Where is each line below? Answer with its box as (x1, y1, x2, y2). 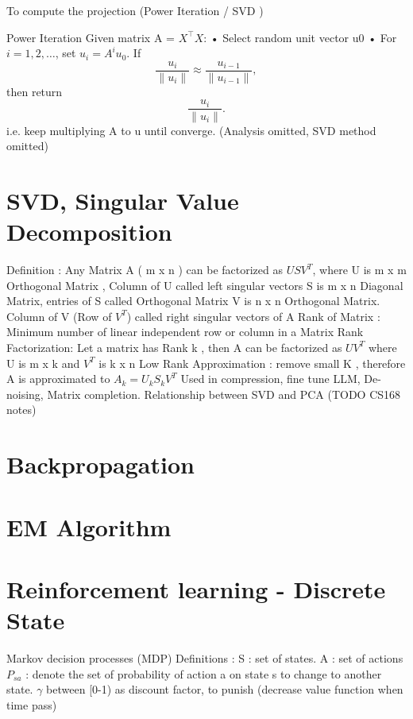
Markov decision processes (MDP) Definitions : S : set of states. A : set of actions (6, 650, 403, 666)
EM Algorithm (6, 510, 172, 543)
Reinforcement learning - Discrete (6, 572, 386, 605)
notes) (6, 401, 37, 418)
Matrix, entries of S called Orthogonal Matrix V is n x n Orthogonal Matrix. (6, 292, 380, 309)
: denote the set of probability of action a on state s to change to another (25, 665, 382, 682)
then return (6, 83, 63, 99)
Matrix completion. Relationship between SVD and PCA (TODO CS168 (47, 385, 401, 402)
